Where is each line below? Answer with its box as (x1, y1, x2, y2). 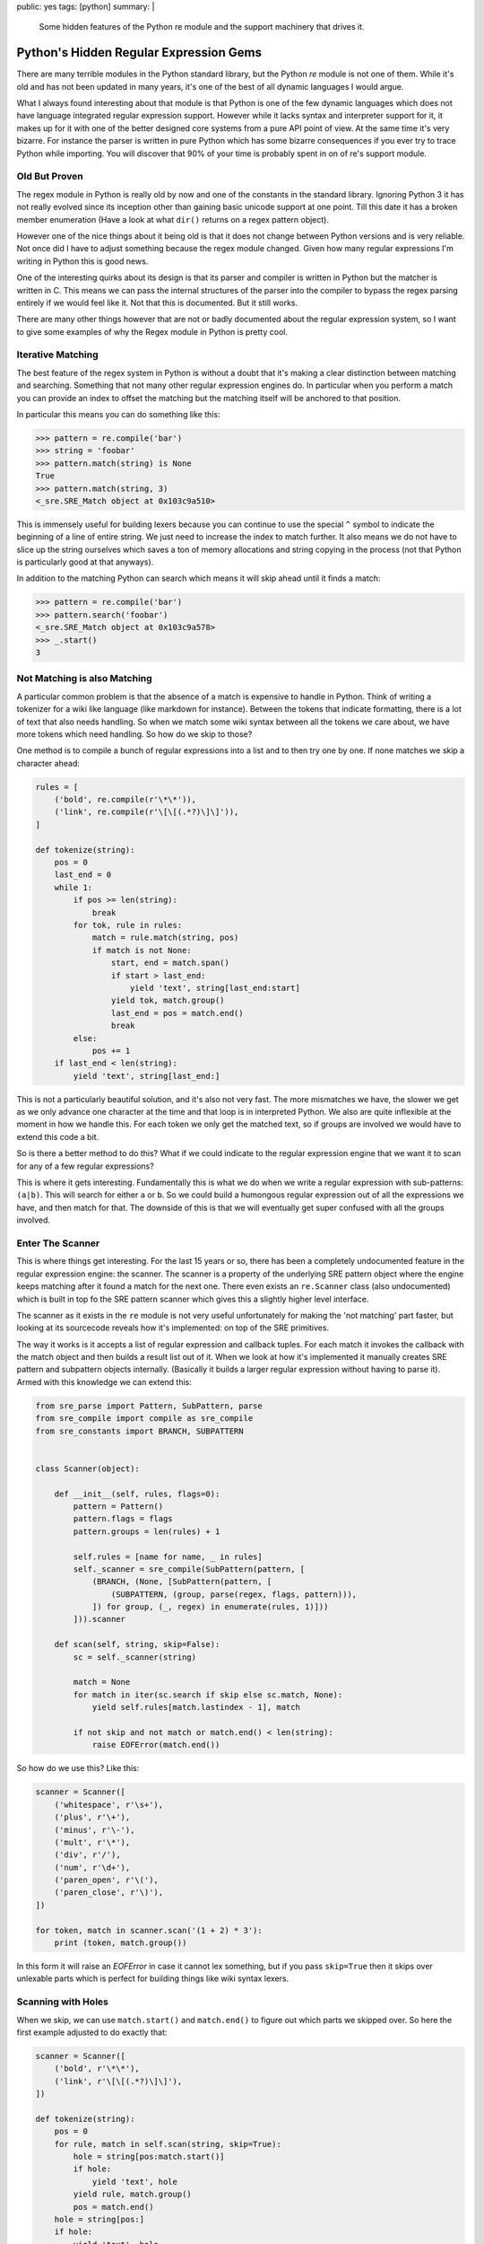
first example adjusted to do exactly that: (16, 2027, 168, 2038)
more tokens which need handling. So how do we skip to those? (16, 728, 253, 740)
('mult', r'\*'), (54, 1836, 131, 1847)
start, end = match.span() (110, 958, 230, 969)
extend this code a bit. (16, 1131, 99, 1142)
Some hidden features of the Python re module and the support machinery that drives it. (39, 22, 365, 32)
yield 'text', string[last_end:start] (130, 983, 300, 993)
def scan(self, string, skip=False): (54, 1639, 220, 1650)
